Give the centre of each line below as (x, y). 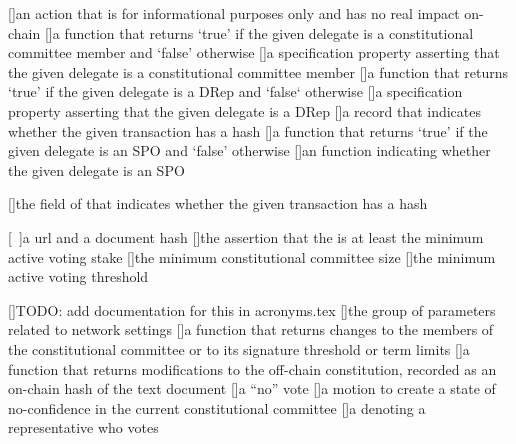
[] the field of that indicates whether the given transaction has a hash (218, 203)
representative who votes (83, 427)
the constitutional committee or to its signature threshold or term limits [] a (239, 348)
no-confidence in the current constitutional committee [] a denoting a (217, 407)
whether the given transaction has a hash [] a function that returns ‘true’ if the (248, 130)
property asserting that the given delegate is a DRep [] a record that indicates (245, 110)
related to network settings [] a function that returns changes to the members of (251, 329)
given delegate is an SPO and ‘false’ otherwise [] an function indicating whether (249, 150)
